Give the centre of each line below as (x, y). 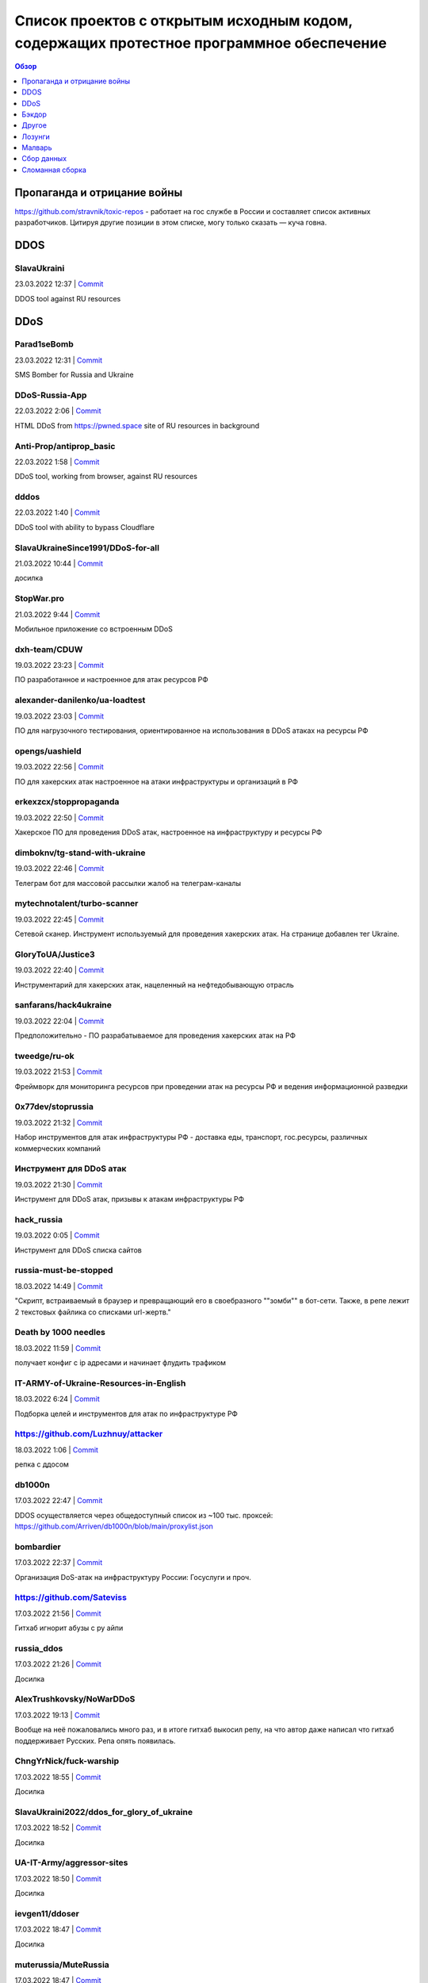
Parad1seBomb (44, 344)
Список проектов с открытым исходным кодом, (183, 21)
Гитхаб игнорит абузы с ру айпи (69, 1628)
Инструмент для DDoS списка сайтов (78, 1250)
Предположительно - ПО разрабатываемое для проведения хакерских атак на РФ (155, 1036)
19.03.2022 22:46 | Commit (59, 869)
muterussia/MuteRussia (62, 1965)
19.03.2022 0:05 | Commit (57, 1235)
